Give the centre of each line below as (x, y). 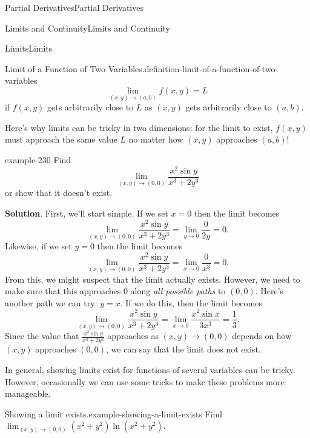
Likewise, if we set (38, 246)
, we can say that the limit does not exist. (183, 349)
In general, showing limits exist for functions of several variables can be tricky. (150, 369)
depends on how (262, 336)
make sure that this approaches (63, 291)
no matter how (156, 139)
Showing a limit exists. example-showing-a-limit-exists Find (114, 413)
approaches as (133, 336)
